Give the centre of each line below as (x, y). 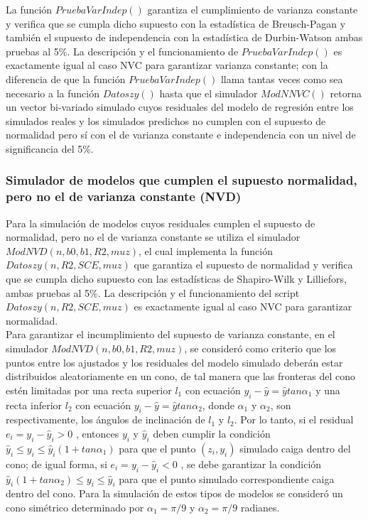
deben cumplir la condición (212, 433)
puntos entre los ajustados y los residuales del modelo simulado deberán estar (174, 362)
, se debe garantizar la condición (251, 464)
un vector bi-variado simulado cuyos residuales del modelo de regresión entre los (180, 107)
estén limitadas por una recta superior (89, 390)
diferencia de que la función (66, 78)
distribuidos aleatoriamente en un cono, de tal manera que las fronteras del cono (181, 376)
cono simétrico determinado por (75, 507)
